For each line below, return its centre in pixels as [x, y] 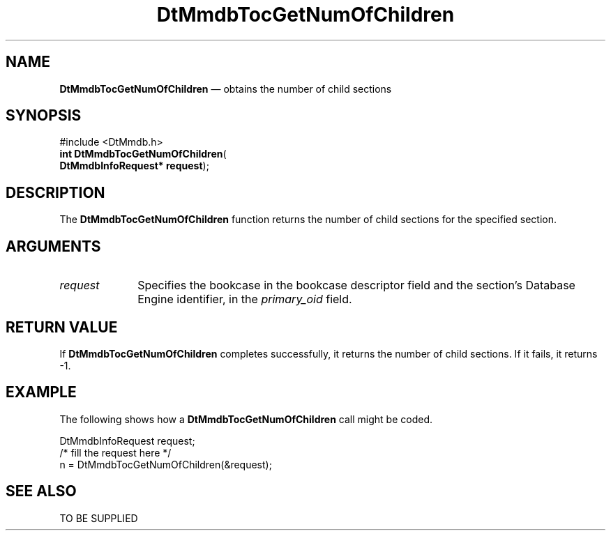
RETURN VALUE [62, 327]
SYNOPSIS [44, 116]
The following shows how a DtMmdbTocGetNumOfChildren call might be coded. [246, 419]
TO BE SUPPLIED [99, 518]
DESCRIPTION [55, 192]
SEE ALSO [41, 491]
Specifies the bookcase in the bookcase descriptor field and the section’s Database [356, 285]
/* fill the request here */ [115, 452]
